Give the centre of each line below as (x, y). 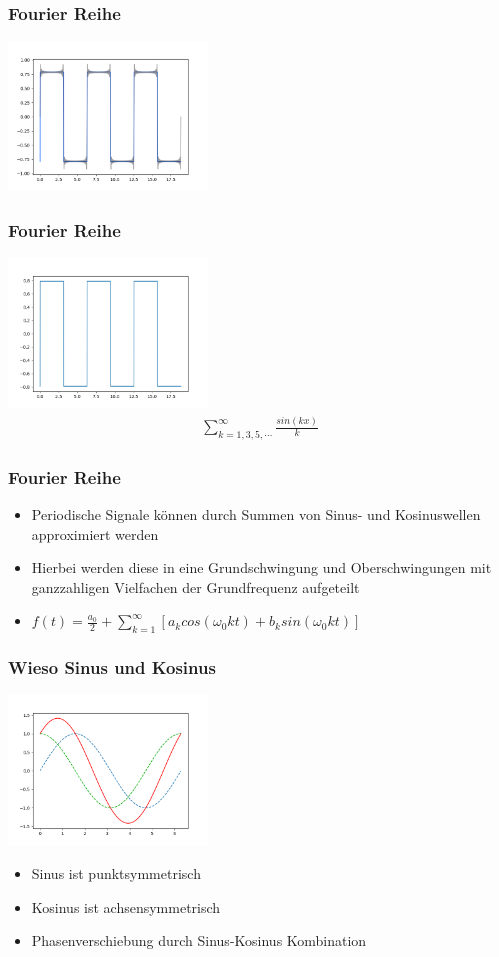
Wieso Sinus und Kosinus (112, 667)
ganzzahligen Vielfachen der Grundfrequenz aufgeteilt (195, 586)
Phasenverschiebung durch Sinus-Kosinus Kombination (199, 940)
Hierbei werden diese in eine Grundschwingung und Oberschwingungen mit (261, 567)
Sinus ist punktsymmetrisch (116, 873)
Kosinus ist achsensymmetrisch (126, 906)
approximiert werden (95, 533)
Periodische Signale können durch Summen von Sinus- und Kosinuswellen (256, 514)
